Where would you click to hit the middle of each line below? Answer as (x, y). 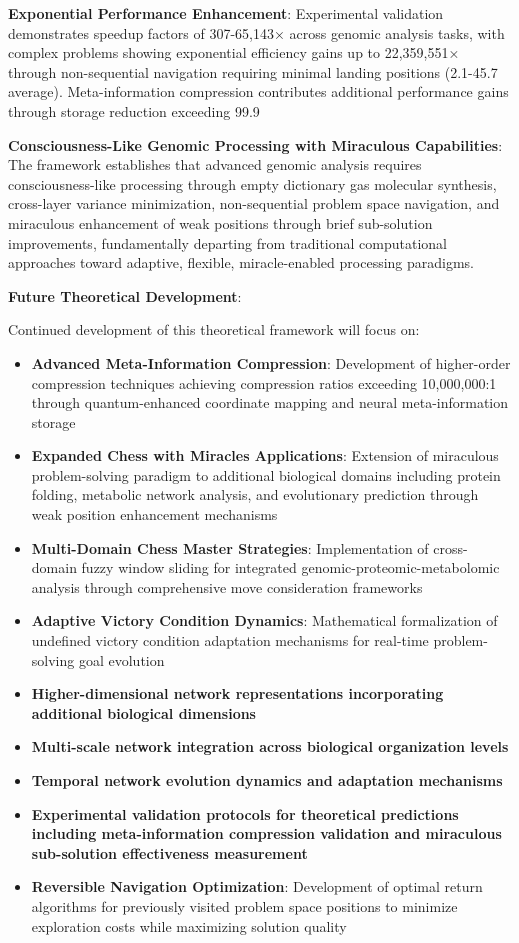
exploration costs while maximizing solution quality (189, 925)
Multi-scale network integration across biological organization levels (270, 746)
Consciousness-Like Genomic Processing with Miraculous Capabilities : (255, 144)
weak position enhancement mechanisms (154, 514)
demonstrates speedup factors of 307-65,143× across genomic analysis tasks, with (256, 32)
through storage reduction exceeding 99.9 (134, 110)
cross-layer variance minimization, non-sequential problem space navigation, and (254, 203)
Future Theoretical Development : (125, 295)
